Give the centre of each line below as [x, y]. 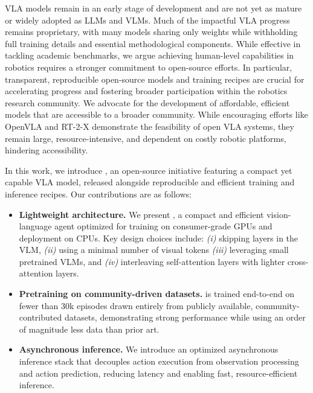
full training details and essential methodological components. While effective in [153, 43]
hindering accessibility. [47, 150]
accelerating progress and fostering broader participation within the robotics [146, 91]
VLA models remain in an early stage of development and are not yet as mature [153, 8]
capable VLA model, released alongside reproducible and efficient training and [150, 182]
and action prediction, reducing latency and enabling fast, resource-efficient [158, 373]
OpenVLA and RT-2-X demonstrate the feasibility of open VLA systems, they [150, 126]
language [35, 226]
